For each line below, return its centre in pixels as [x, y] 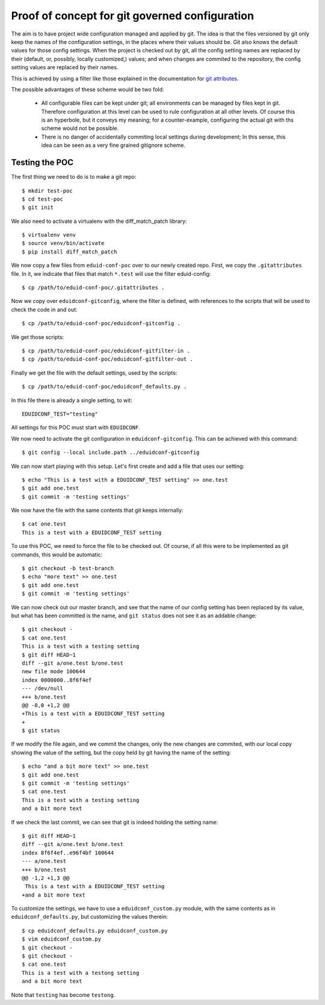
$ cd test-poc [42, 199]
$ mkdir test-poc [47, 191]
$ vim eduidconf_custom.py [62, 939]
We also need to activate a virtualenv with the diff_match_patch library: [99, 221]
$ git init [38, 207]
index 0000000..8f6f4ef [57, 680]
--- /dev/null [42, 689]
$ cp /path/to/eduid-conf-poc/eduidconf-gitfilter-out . [108, 359]
